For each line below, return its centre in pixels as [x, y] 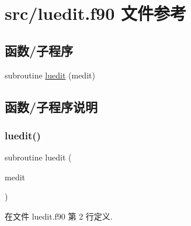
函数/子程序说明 [51, 106]
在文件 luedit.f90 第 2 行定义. [59, 216]
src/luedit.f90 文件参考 [95, 13]
